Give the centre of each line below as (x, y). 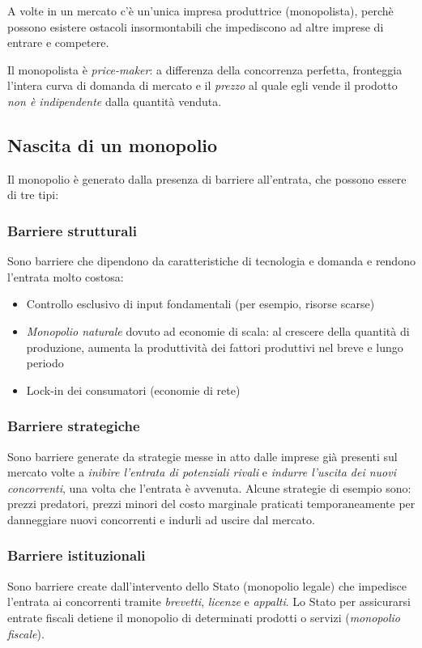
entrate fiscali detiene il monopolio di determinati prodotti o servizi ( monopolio (204, 617)
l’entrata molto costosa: (66, 276)
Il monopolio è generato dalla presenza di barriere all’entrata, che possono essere (207, 178)
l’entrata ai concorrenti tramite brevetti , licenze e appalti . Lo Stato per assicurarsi (209, 601)
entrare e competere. (58, 42)
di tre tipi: (33, 195)
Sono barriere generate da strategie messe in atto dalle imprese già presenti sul (202, 456)
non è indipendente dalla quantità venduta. (115, 101)
